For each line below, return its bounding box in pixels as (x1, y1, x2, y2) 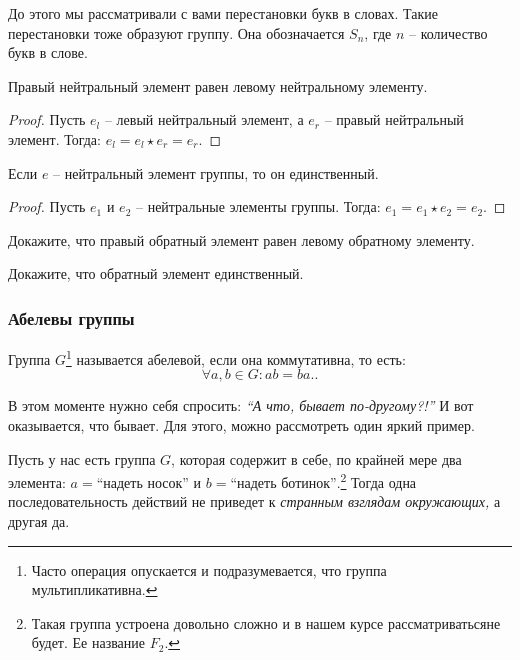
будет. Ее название (31, 632, 146, 653)
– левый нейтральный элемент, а (104, 109, 304, 130)
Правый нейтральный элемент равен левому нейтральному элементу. (8, 75, 428, 96)
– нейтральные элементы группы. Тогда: (135, 196, 381, 217)
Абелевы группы (8, 305, 135, 330)
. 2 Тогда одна (336, 469, 417, 492)
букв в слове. (8, 42, 88, 63)
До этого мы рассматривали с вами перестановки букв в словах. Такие (8, 3, 438, 23)
